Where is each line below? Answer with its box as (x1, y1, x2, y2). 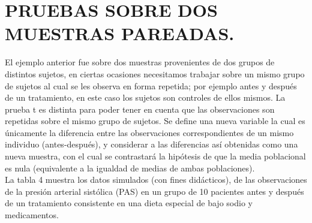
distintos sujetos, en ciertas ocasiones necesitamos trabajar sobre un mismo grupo (5, 67, 305, 80)
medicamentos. (5, 209, 59, 221)
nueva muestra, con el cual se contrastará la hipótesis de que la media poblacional (5, 150, 306, 162)
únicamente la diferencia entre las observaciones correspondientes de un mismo (5, 126, 294, 138)
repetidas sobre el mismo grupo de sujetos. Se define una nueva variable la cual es (5, 114, 305, 127)
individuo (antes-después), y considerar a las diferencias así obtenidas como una (5, 138, 298, 150)
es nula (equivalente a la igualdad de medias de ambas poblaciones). (5, 161, 255, 174)
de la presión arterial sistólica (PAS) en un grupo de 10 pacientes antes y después (5, 185, 304, 197)
